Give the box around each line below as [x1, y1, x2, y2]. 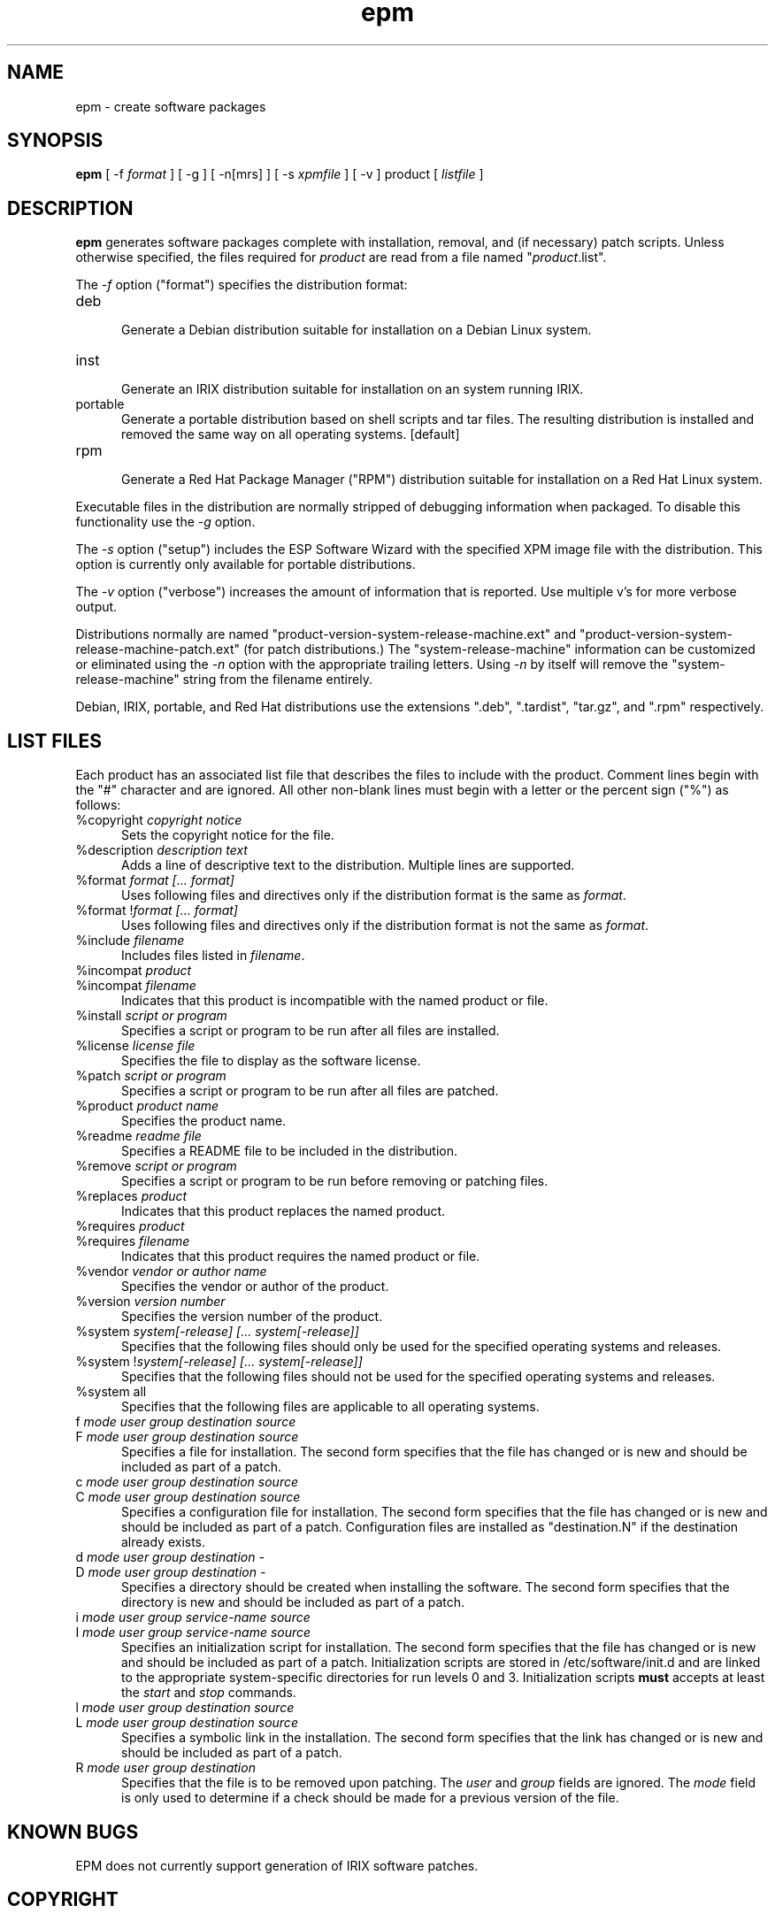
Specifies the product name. [121, 1113, 287, 1129]
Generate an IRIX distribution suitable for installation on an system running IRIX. [121, 381, 584, 397]
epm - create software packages [75, 98, 266, 114]
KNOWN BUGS [7, 1820, 139, 1843]
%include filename [75, 933, 185, 949]
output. [75, 599, 118, 615]
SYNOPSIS [7, 129, 104, 152]
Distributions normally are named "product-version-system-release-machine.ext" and [75, 626, 576, 642]
